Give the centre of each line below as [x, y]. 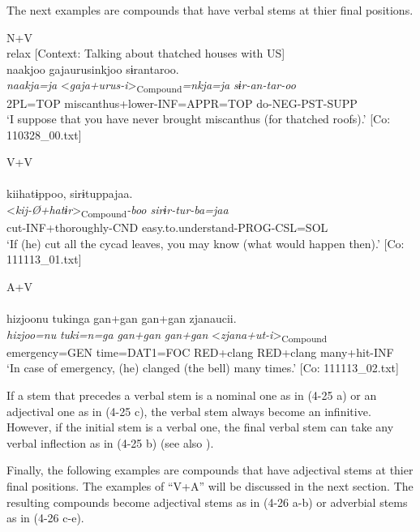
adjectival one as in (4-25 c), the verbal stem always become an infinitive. [189, 411]
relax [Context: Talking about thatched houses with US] [146, 53]
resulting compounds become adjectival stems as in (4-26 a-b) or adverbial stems [207, 502]
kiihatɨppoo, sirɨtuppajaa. [70, 193]
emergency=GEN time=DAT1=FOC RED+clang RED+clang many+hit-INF [200, 352]
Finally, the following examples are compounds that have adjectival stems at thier [210, 470]
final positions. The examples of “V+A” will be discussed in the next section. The [210, 486]
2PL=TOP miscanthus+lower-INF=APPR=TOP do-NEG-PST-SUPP [182, 103]
